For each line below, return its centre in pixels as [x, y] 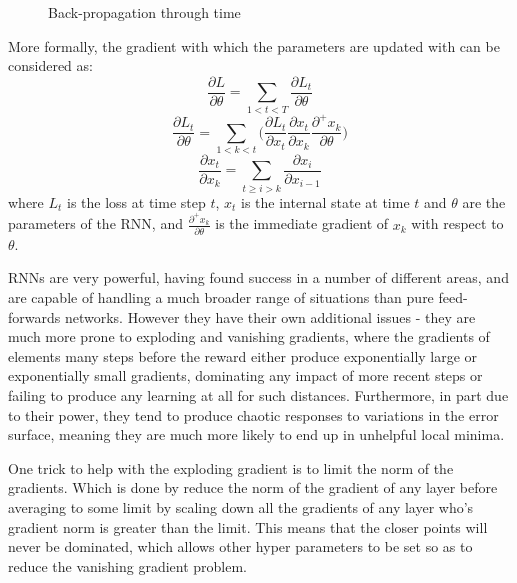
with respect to [457, 223]
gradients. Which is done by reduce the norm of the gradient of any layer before [253, 487]
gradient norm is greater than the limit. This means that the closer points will [248, 526]
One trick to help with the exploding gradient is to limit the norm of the [231, 467]
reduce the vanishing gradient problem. [127, 565]
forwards [34, 316]
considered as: [50, 65]
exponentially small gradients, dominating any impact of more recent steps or [245, 375]
